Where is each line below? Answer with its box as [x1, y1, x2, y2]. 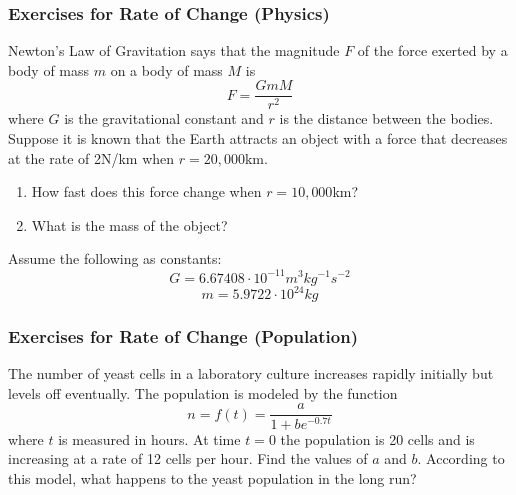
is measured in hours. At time [58, 428, 241, 449]
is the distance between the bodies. [279, 108, 494, 129]
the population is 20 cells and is [280, 428, 475, 449]
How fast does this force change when [31, 181, 262, 202]
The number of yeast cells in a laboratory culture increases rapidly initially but [8, 363, 494, 384]
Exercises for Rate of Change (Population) [8, 323, 359, 348]
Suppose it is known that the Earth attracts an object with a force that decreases [8, 128, 508, 149]
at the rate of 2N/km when [8, 147, 175, 168]
